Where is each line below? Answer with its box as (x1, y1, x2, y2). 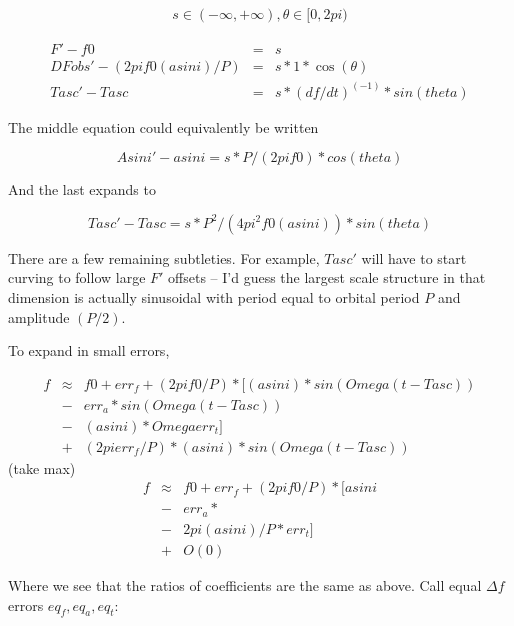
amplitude (8, 306, 70, 327)
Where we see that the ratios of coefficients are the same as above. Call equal (8, 575, 482, 596)
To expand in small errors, (8, 340, 170, 361)
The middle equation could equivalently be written (8, 116, 319, 137)
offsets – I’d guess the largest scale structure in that (168, 267, 486, 288)
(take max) (8, 457, 76, 478)
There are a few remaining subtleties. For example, (8, 247, 320, 268)
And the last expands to (8, 179, 156, 200)
